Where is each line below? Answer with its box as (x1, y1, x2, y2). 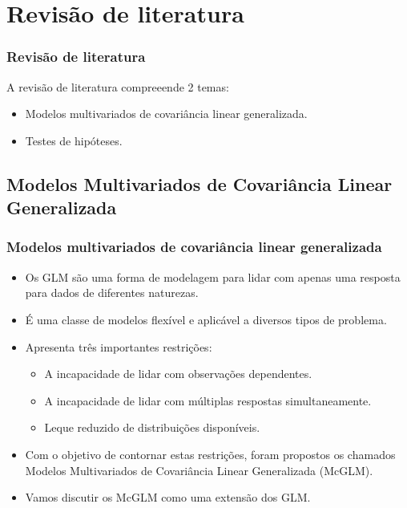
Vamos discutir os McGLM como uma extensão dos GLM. (25, 489, 311, 506)
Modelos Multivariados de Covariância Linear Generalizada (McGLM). (25, 461, 373, 478)
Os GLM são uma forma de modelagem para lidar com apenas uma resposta (25, 268, 401, 285)
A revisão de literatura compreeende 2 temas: (6, 78, 229, 95)
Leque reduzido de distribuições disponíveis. (44, 419, 260, 436)
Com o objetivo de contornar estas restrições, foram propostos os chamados (25, 445, 396, 462)
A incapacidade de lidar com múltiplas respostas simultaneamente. (44, 392, 372, 408)
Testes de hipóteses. (25, 132, 123, 148)
